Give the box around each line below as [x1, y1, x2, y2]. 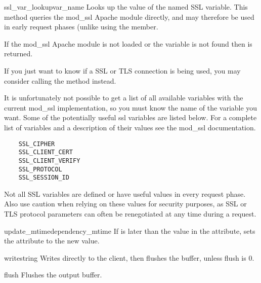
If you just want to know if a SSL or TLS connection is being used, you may [4, 65, 241, 76]
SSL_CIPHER [18, 140, 55, 148]
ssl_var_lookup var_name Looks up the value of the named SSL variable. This [4, 2, 248, 12]
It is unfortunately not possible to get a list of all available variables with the [4, 92, 243, 103]
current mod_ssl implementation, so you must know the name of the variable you [4, 102, 257, 113]
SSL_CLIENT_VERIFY [18, 157, 80, 164]
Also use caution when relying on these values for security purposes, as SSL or [4, 198, 247, 209]
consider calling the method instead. [4, 75, 116, 86]
